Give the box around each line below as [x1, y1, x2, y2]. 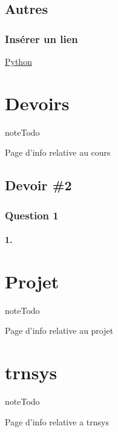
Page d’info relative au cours [5, 146, 111, 159]
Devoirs [5, 90, 70, 115]
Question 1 [5, 207, 59, 222]
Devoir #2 [5, 176, 72, 194]
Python [5, 55, 32, 67]
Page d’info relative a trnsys [5, 415, 109, 428]
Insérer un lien [5, 31, 78, 46]
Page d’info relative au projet [5, 324, 114, 337]
